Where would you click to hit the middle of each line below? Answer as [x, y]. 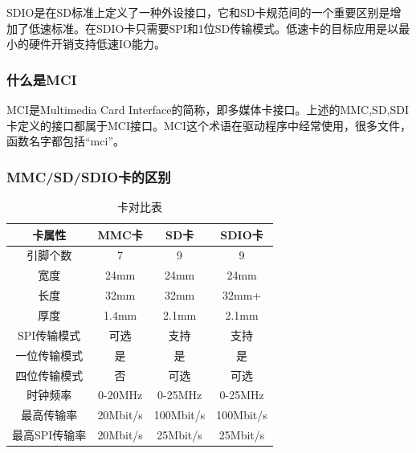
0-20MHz [120, 395]
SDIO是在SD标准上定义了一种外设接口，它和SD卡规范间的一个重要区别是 [198, 12]
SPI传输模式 [49, 335]
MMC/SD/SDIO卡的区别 [89, 176]
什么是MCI [42, 79]
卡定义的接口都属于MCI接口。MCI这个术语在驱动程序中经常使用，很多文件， [209, 125]
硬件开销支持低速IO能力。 [97, 44]
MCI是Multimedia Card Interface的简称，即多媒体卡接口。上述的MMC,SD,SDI [208, 109]
